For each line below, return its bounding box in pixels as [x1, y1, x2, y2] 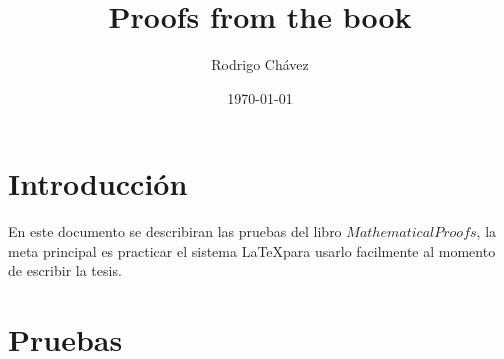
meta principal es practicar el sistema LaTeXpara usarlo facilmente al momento [8, 240, 496, 261]
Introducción [8, 163, 188, 204]
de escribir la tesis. [8, 260, 122, 281]
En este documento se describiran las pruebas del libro [8, 221, 342, 242]
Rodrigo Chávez [211, 54, 309, 75]
